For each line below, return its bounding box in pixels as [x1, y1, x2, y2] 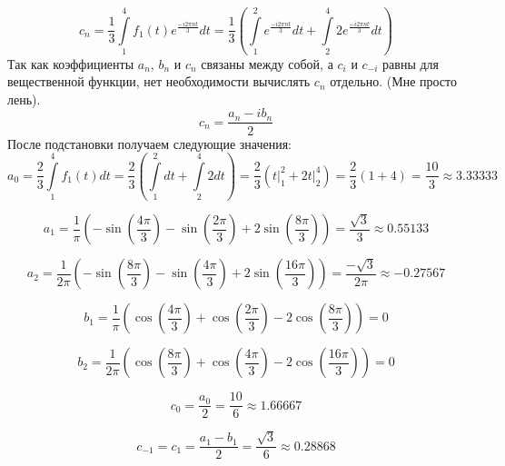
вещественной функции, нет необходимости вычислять [7, 72, 311, 91]
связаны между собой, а [201, 54, 333, 73]
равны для [382, 54, 440, 73]
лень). [7, 89, 41, 108]
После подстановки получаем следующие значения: [7, 134, 292, 153]
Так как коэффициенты [7, 54, 134, 73]
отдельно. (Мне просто [330, 72, 458, 91]
